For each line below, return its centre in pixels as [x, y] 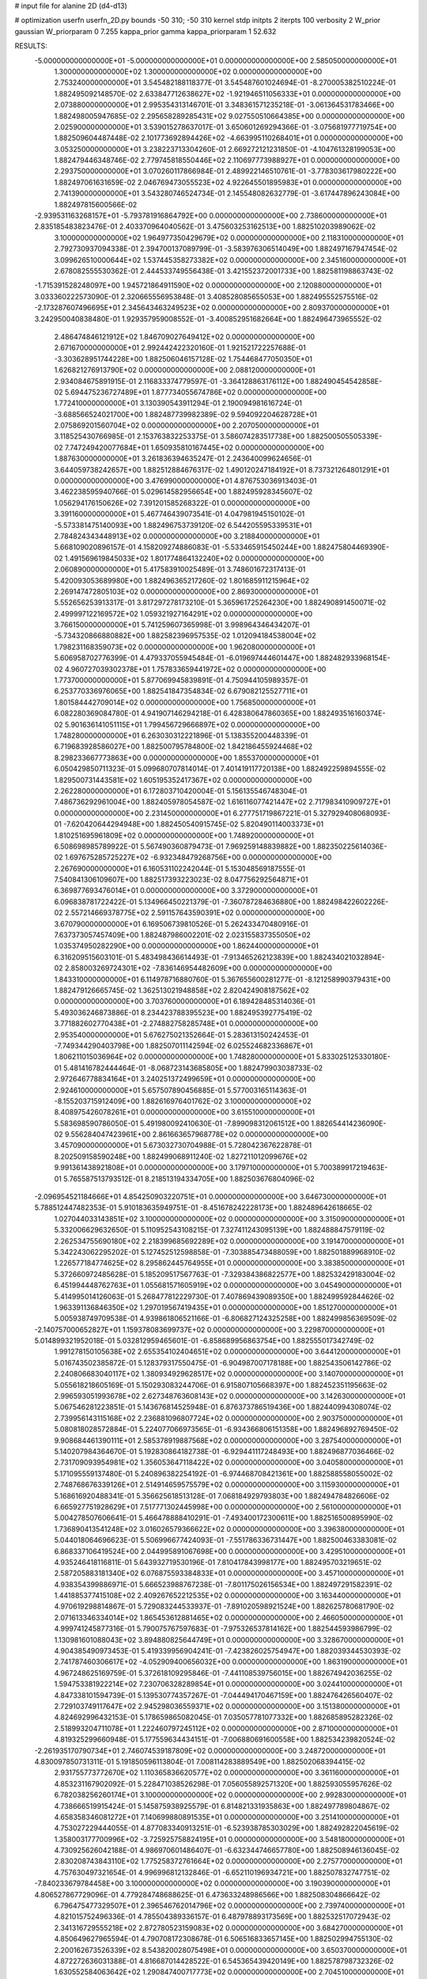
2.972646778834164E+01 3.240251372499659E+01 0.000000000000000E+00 [185, 1079]
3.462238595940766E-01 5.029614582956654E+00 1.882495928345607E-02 [183, 492]
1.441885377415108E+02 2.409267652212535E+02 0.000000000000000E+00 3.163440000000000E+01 [228, 1596]
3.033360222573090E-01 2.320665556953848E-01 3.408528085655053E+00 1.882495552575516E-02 [206, 296]
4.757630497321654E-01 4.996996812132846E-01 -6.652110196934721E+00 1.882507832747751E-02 [222, 1872]
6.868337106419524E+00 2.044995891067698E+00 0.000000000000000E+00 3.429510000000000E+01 [230, 1551]
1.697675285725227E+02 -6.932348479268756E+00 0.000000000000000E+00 [198, 857]
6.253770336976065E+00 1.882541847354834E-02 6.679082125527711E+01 [181, 691]
